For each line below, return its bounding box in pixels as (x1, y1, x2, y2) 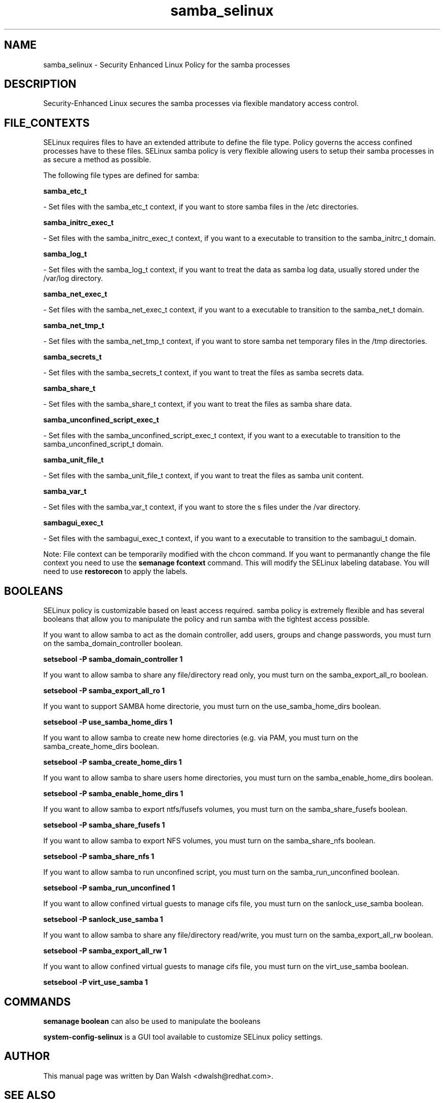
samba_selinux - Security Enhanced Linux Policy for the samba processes (43, 60, 290, 69)
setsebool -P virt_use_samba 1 (43, 978, 148, 987)
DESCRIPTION (4, 78, 77, 91)
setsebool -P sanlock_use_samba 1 (43, 915, 163, 924)
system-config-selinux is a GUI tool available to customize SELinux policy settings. (43, 1032, 323, 1041)
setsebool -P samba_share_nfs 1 (43, 852, 155, 861)
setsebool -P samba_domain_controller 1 (43, 655, 183, 664)
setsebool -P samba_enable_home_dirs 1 (43, 789, 183, 798)
